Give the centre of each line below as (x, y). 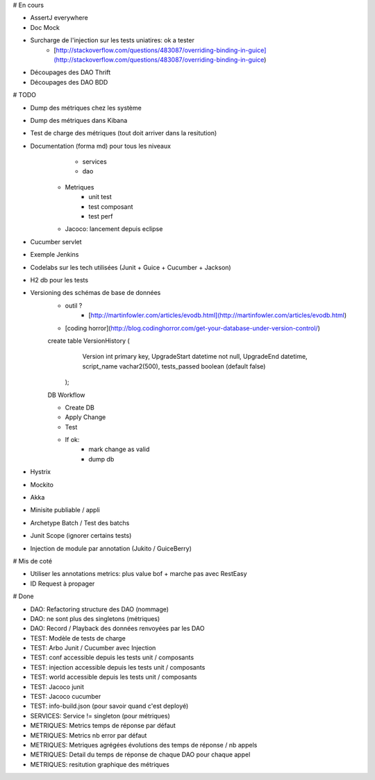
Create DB (80, 407)
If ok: (72, 440)
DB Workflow (67, 395)
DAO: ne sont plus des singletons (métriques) (95, 618)
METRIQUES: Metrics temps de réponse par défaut (103, 726)
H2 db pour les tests (59, 280)
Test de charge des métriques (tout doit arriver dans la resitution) (124, 133)
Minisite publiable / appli (65, 510)
